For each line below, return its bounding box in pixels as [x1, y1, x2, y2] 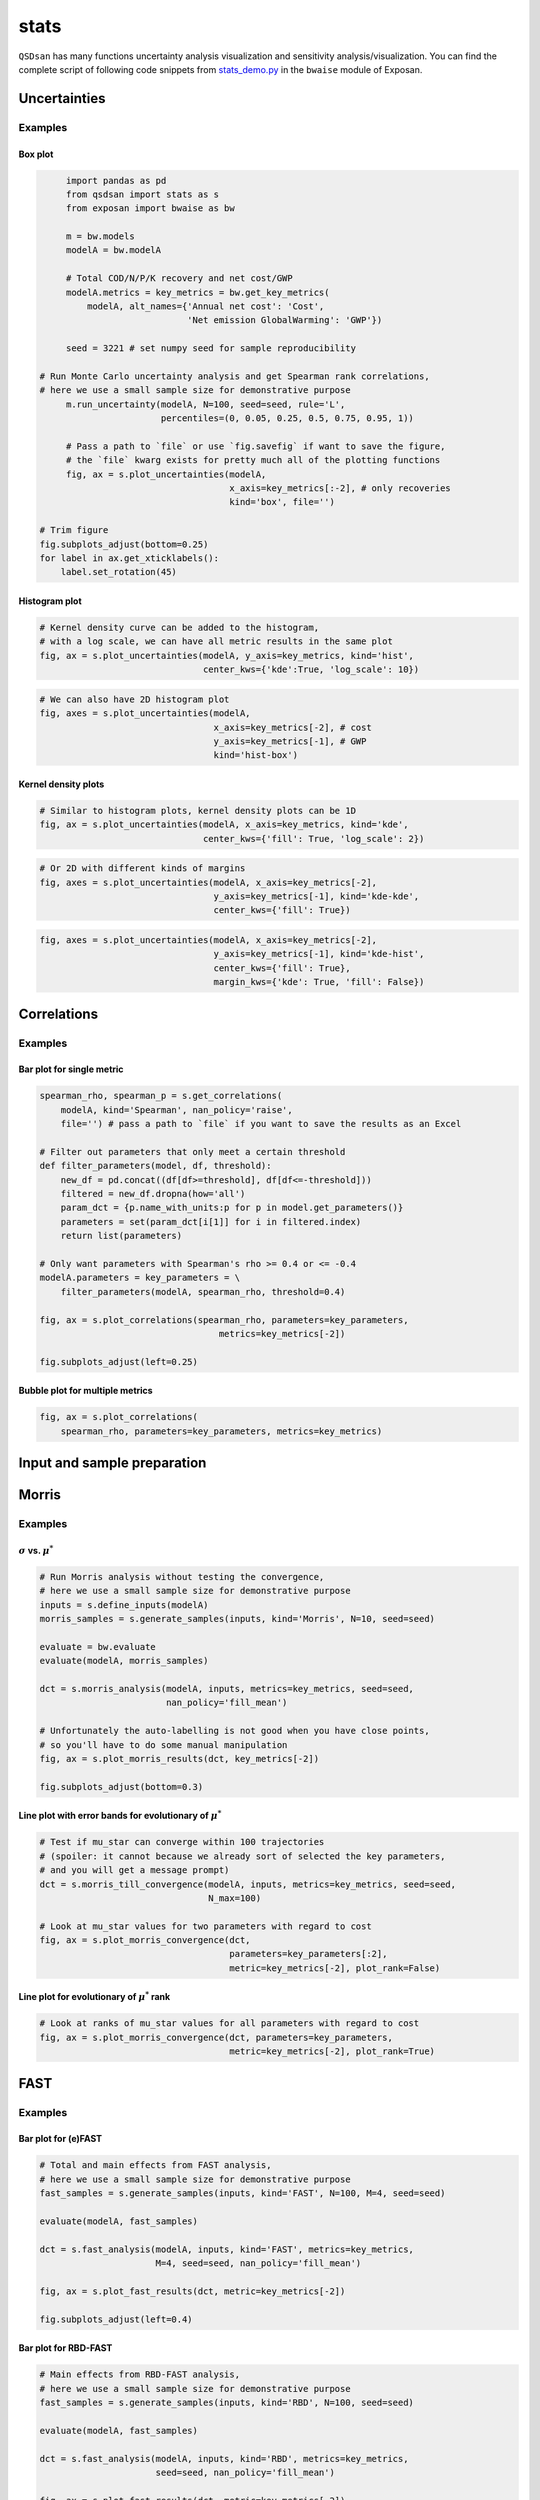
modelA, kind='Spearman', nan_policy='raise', [60, 1104, 294, 1115]
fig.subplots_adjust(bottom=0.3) [39, 1781, 204, 1792]
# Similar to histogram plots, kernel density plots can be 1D [39, 805, 357, 816]
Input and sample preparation [18, 1455, 207, 1472]
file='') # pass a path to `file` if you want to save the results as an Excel [60, 1118, 462, 1130]
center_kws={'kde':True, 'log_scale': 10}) [202, 664, 420, 675]
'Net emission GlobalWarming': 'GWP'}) [186, 315, 383, 326]
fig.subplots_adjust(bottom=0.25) [39, 538, 209, 550]
